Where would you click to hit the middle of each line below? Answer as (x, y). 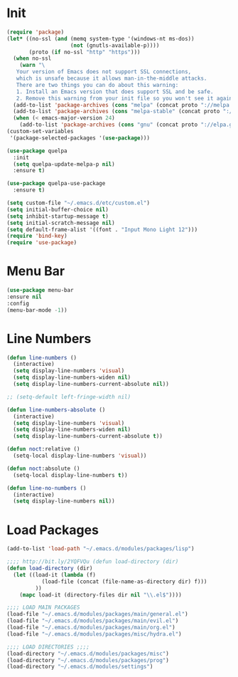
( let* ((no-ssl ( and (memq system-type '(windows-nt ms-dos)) (101, 38)
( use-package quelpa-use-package (56, 184)
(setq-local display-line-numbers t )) (71, 475)
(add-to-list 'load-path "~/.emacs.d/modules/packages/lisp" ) (101, 549)
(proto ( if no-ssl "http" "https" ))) (85, 52)
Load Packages (53, 530)
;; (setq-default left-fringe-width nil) (69, 397)
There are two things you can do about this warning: (97, 85)
